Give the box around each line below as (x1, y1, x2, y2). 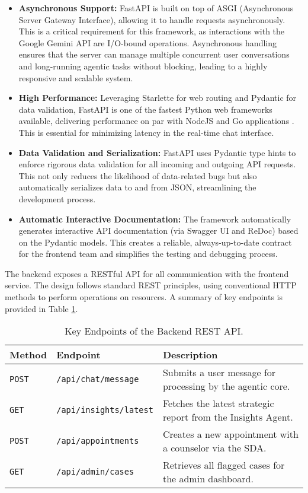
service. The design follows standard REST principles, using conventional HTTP (5, 279, 297, 291)
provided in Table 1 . (5, 302, 78, 314)
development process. (18, 192, 96, 205)
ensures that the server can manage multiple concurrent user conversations (18, 48, 290, 61)
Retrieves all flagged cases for (162, 458, 285, 472)
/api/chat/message (56, 374, 139, 384)
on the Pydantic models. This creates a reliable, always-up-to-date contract (18, 236, 292, 248)
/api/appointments (56, 436, 139, 446)
